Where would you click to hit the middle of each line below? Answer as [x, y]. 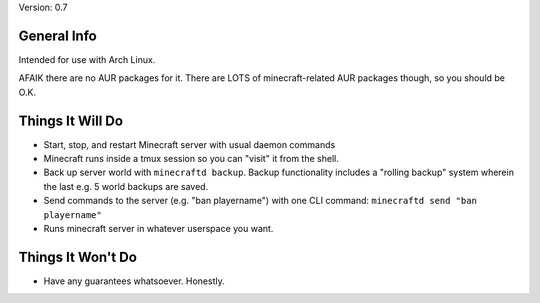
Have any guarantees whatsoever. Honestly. [134, 281]
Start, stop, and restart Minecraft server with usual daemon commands [189, 144]
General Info [57, 35]
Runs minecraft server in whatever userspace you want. [158, 228]
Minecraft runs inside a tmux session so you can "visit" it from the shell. [191, 158]
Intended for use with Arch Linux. [87, 59]
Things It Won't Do [77, 256]
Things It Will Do [71, 120]
